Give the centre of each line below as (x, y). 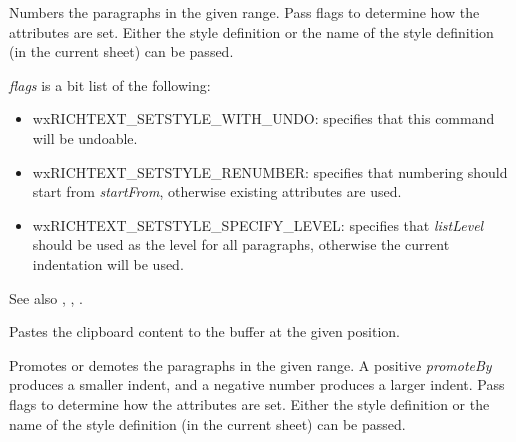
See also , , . (46, 297)
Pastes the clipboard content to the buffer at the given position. (204, 331)
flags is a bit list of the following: (110, 84)
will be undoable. (85, 137)
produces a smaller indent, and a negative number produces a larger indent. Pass (257, 384)
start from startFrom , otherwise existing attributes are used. (217, 191)
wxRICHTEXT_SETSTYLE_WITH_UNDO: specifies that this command (263, 118)
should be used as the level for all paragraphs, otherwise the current (241, 244)
